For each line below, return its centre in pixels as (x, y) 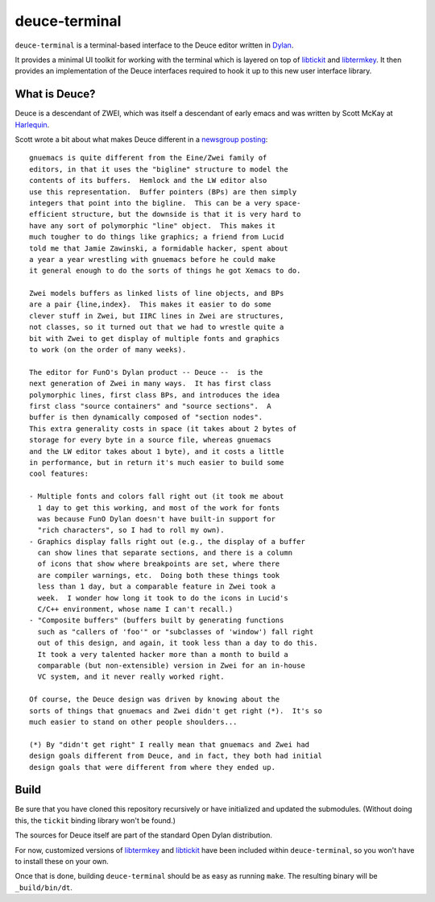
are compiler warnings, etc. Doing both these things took (159, 575)
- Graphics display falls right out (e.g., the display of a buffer (167, 541)
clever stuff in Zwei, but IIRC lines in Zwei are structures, (157, 316)
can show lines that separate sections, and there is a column (165, 553)
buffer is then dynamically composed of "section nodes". (146, 418)
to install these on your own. (62, 861)
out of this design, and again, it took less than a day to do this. (178, 643)
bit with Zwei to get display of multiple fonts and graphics (155, 338)
